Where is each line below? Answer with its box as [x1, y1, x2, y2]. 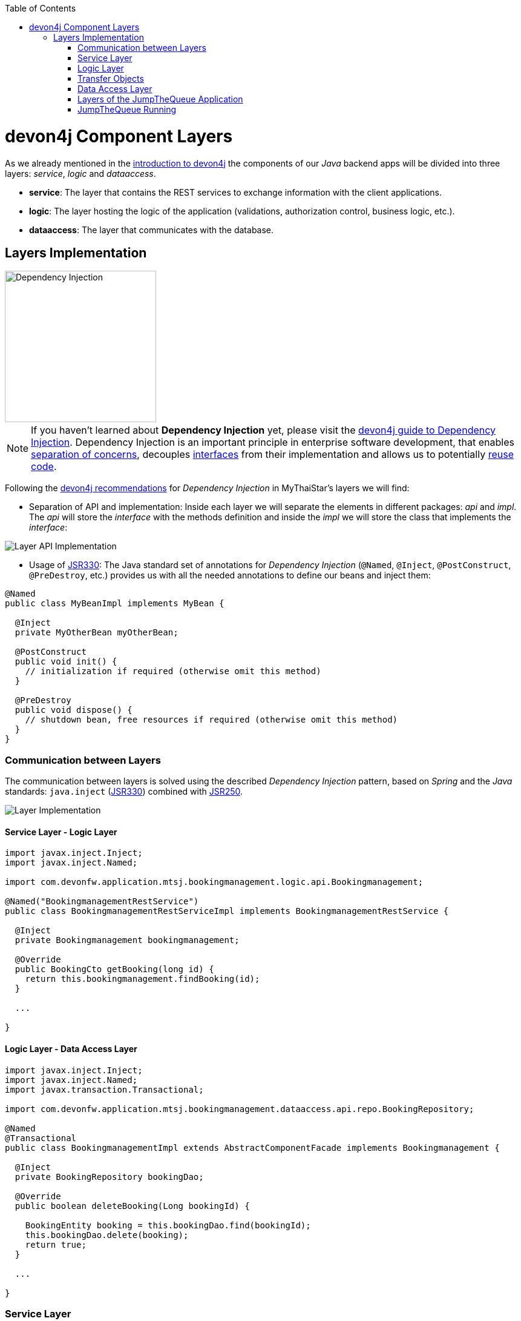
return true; [25, 1239, 87, 1250]
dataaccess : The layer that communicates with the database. [29, 224, 274, 235]
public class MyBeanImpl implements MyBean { [5, 598, 224, 609]
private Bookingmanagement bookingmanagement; [15, 935, 240, 945]
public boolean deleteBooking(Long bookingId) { [15, 1200, 250, 1211]
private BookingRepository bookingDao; [15, 1171, 204, 1182]
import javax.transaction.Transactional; [5, 1084, 204, 1094]
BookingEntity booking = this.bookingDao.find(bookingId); [25, 1220, 311, 1230]
